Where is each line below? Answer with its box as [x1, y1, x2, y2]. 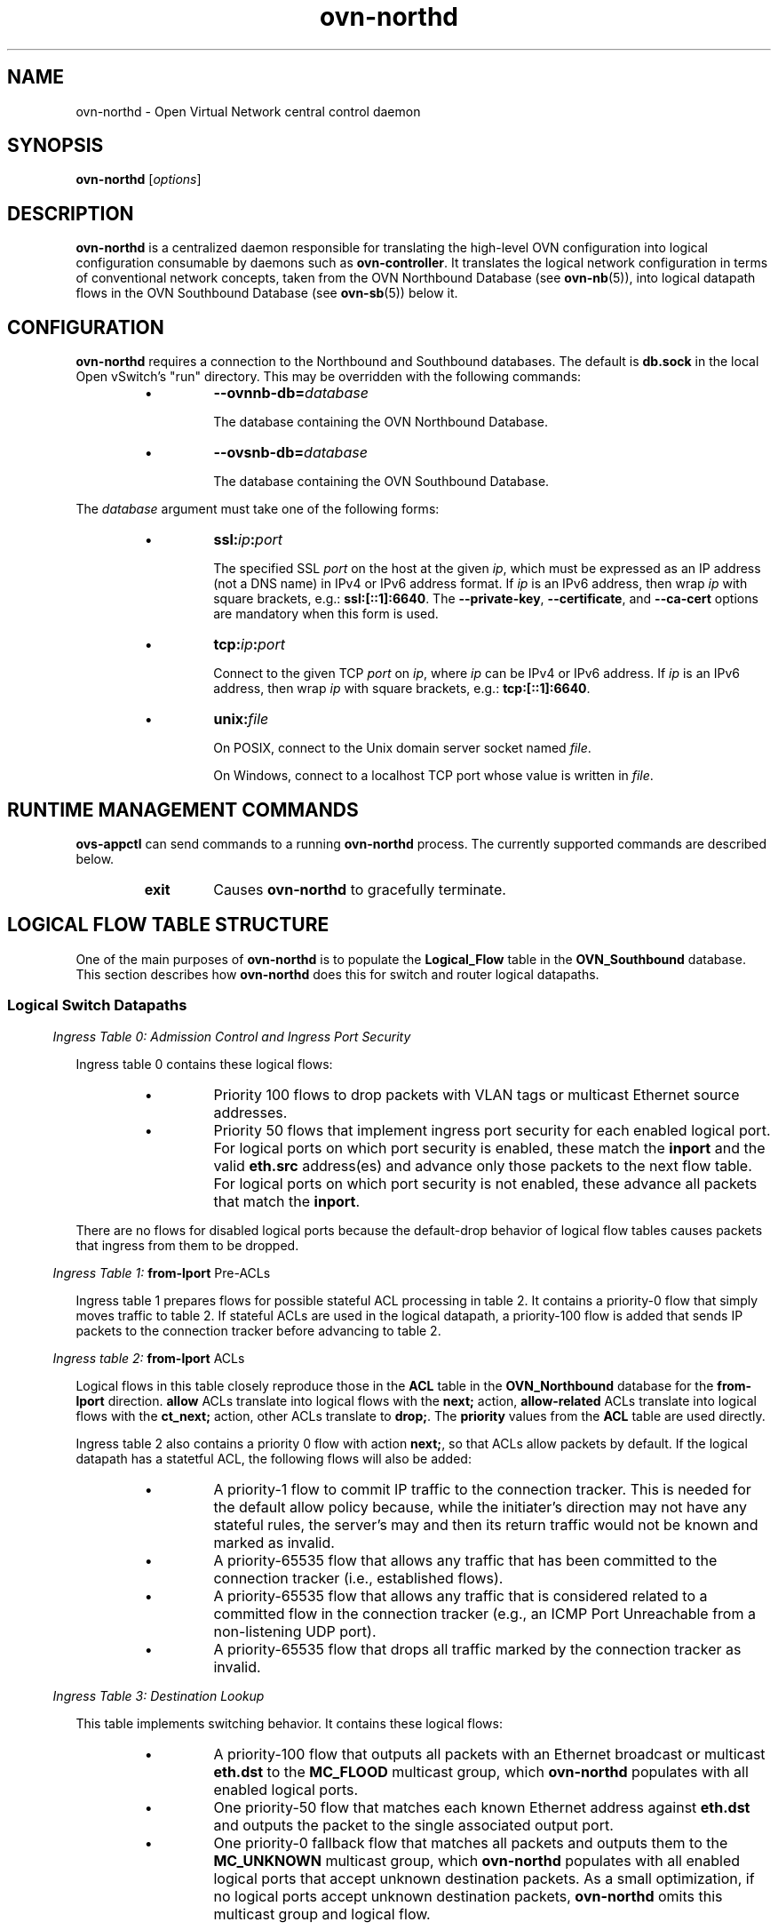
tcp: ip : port [213, 635, 285, 654]
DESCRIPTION [7, 202, 134, 225]
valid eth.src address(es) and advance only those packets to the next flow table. [213, 1156, 752, 1175]
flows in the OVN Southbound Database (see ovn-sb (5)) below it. [75, 285, 458, 301]
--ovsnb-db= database [213, 443, 368, 462]
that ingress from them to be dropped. [75, 1237, 299, 1253]
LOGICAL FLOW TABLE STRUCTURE [7, 913, 329, 937]
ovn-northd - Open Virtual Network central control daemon [75, 103, 421, 119]
